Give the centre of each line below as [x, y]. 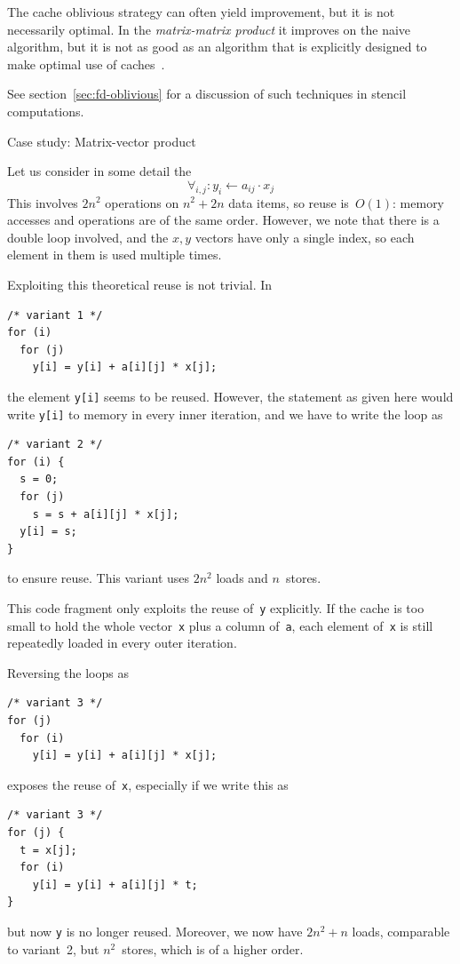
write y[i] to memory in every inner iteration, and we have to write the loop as [225, 414]
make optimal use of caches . [86, 64]
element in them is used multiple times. [115, 255]
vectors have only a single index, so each [305, 237]
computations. [46, 111]
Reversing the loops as [68, 672]
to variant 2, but [53, 948]
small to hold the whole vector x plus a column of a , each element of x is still [220, 625]
